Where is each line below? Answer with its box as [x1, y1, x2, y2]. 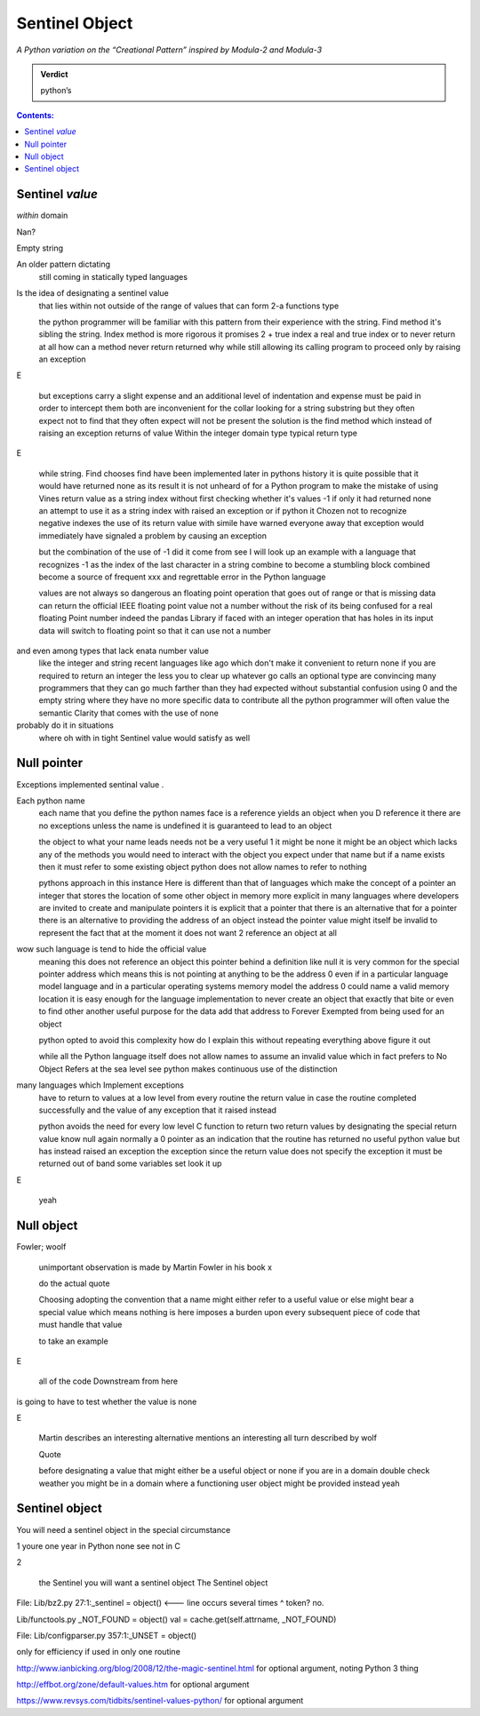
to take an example [38, 1336, 108, 1346]
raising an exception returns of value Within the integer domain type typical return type [38, 427, 357, 439]
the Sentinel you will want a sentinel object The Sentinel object [38, 1577, 268, 1588]
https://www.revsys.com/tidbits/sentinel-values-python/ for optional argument [16, 1696, 304, 1706]
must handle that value [38, 1320, 123, 1330]
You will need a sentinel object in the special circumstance [16, 1524, 231, 1535]
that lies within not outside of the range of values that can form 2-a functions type [38, 300, 340, 311]
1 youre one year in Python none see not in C [16, 1540, 181, 1551]
